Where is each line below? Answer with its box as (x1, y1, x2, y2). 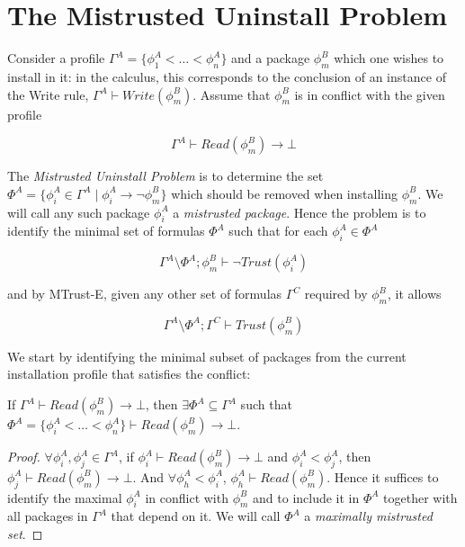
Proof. (7, 447, 40, 466)
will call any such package (7, 202, 150, 221)
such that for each (228, 221, 328, 240)
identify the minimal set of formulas (7, 221, 205, 240)
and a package (231, 49, 310, 67)
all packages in (7, 507, 88, 525)
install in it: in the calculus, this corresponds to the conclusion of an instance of (7, 67, 446, 85)
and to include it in (253, 488, 360, 507)
